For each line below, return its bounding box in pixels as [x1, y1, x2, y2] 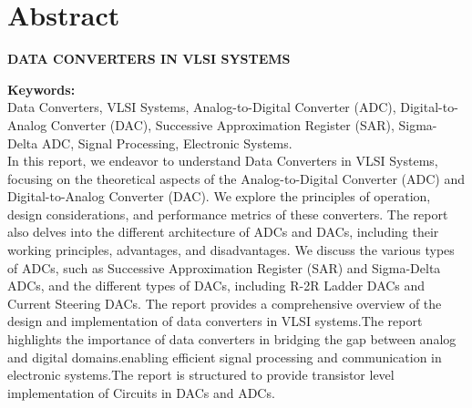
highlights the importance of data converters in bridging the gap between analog [7, 330, 457, 349]
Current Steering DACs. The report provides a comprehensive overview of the [7, 293, 442, 312]
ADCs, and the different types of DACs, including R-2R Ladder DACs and [7, 276, 426, 295]
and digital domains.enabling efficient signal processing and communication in [7, 347, 442, 366]
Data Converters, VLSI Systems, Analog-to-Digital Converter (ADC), [7, 97, 396, 117]
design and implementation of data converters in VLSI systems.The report [7, 311, 423, 331]
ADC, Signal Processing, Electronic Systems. [41, 133, 292, 152]
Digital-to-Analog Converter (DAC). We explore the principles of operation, [7, 187, 431, 206]
